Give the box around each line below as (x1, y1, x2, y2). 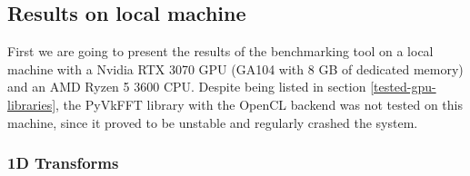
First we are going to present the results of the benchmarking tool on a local (7, 42, 434, 61)
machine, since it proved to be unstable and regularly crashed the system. (7, 112, 418, 132)
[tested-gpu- (370, 77, 436, 96)
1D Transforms (7, 152, 119, 174)
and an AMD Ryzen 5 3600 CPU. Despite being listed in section (7, 77, 366, 96)
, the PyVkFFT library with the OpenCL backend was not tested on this (55, 94, 463, 113)
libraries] (7, 94, 56, 113)
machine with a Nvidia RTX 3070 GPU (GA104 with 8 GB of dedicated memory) (7, 59, 464, 78)
